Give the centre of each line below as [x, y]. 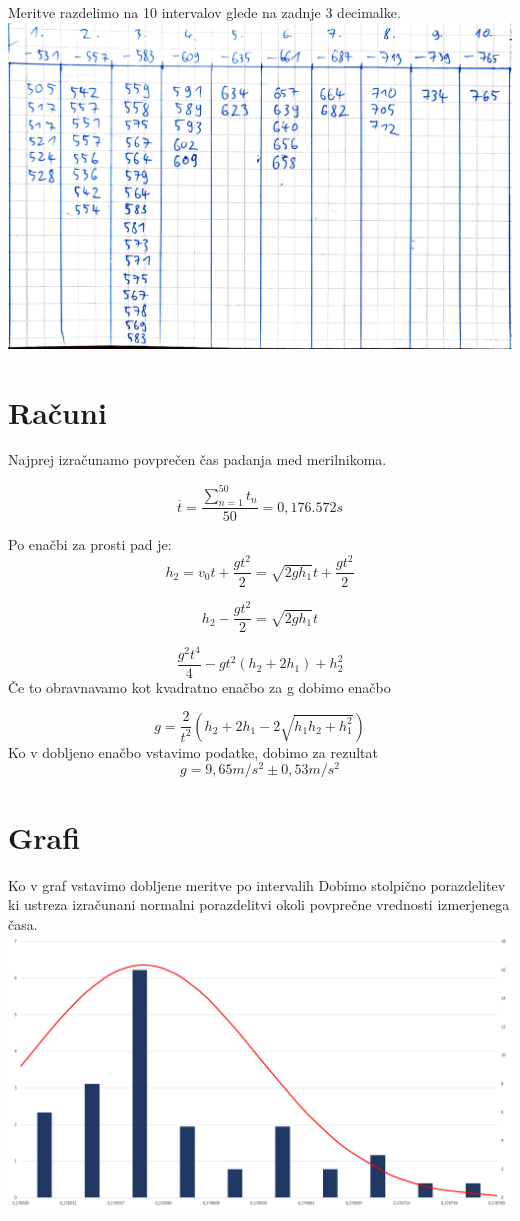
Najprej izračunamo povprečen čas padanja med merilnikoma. [197, 459]
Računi [57, 411]
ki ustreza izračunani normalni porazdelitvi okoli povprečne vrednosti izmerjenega [259, 904]
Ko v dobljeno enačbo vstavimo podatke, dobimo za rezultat [193, 751]
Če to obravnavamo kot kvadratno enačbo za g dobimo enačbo [199, 686]
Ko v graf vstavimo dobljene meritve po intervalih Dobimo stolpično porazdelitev [257, 884]
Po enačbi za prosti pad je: [90, 544]
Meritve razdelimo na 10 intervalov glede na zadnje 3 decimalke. [204, 12]
